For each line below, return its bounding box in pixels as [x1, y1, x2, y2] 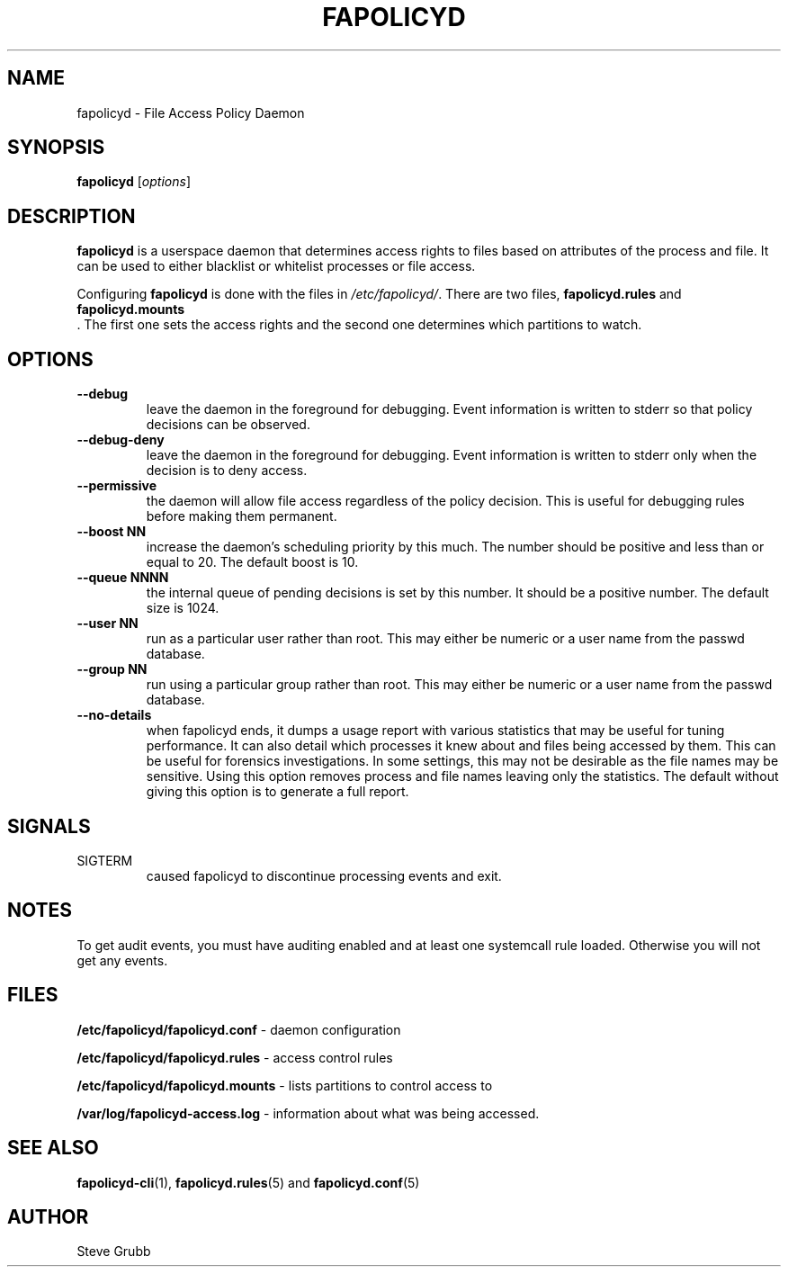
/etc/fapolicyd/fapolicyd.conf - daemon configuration [76, 1021, 401, 1037]
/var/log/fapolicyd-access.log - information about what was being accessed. [76, 1105, 540, 1121]
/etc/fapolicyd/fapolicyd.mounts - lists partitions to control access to [76, 1077, 493, 1093]
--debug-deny [76, 432, 165, 448]
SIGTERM [76, 852, 133, 868]
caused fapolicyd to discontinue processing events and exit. [146, 867, 502, 884]
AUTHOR [7, 1205, 89, 1228]
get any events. [76, 952, 168, 968]
